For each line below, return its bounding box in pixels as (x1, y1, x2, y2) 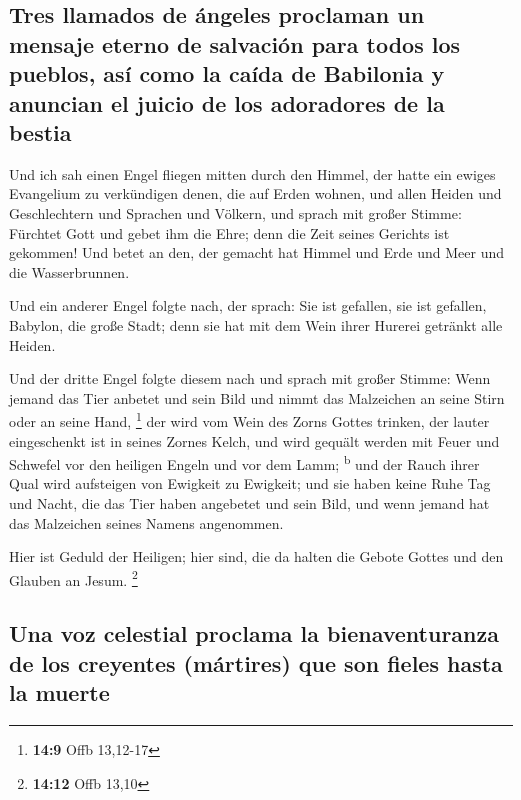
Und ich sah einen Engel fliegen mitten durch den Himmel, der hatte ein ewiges (9, 163, 496, 184)
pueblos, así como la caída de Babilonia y (9, 58, 445, 89)
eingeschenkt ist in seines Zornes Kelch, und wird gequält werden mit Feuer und (9, 430, 500, 451)
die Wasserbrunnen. (9, 261, 130, 282)
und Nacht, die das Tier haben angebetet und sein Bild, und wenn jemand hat (9, 492, 490, 513)
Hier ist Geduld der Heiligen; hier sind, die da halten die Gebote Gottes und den (9, 546, 504, 567)
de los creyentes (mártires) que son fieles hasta (9, 647, 503, 678)
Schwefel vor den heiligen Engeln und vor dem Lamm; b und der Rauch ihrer (9, 451, 480, 474)
